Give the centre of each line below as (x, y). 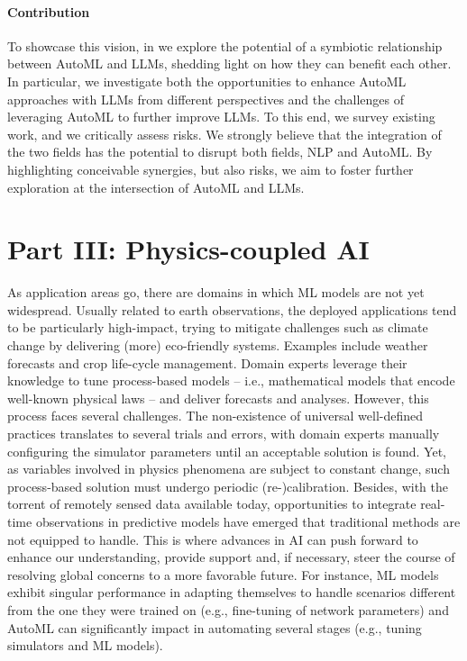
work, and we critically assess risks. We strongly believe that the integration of (224, 134)
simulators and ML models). (85, 645)
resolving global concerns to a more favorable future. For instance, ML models (223, 574)
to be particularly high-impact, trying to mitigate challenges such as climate (218, 327)
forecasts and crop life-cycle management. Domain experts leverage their (207, 362)
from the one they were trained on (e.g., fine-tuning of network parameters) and (228, 609)
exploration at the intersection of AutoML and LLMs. (156, 187)
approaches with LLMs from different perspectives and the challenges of (206, 99)
